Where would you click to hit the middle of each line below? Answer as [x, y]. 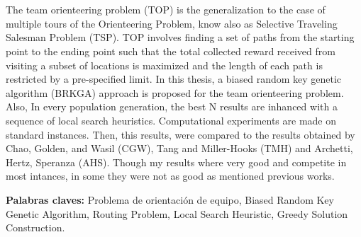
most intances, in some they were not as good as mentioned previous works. [170, 176]
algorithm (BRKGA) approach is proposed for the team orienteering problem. [175, 92]
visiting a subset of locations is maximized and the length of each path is [164, 65]
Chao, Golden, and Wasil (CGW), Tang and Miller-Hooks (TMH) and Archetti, [179, 148]
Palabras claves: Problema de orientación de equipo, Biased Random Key [170, 199]
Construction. [35, 227]
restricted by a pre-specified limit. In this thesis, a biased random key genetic [174, 79]
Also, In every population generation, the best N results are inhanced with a [172, 106]
